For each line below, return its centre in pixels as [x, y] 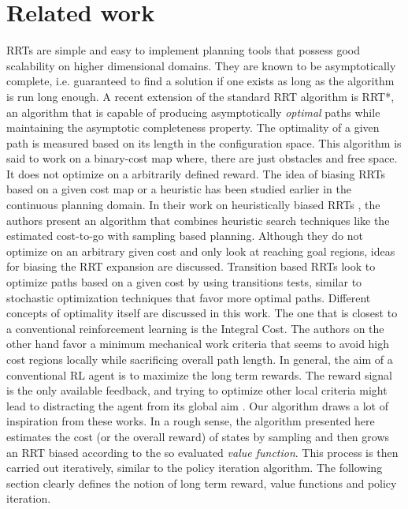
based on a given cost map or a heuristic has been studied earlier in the [179, 189]
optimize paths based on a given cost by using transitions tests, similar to [184, 282]
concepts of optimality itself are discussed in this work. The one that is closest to [202, 313]
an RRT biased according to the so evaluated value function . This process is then [202, 452]
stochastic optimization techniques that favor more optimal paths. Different [189, 297]
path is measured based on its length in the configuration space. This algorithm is [204, 142]
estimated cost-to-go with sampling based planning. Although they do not [185, 236]
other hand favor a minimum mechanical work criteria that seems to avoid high [198, 344]
